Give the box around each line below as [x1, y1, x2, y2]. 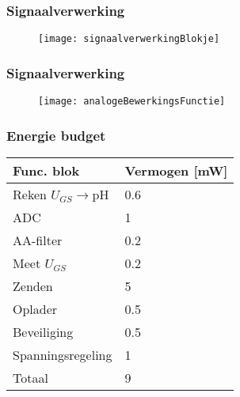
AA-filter [13, 230, 63, 249]
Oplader [13, 299, 58, 318]
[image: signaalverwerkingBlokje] [38, 33, 220, 45]
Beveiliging [13, 322, 74, 341]
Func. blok [13, 161, 80, 180]
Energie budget [6, 125, 106, 145]
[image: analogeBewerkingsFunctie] [38, 96, 226, 108]
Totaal [13, 368, 48, 387]
